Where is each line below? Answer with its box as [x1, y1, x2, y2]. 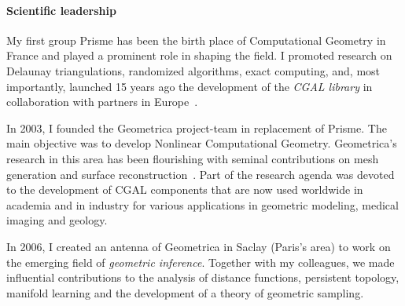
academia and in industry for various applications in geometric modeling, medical [6, 196, 399, 213]
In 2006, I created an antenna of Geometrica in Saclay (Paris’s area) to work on [6, 238, 391, 254]
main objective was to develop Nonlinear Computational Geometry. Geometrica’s [6, 135, 397, 151]
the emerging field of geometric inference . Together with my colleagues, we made [6, 253, 395, 270]
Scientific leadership [6, 2, 116, 18]
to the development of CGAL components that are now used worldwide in [6, 181, 363, 198]
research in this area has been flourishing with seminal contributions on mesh [6, 150, 379, 166]
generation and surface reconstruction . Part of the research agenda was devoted [6, 166, 395, 182]
